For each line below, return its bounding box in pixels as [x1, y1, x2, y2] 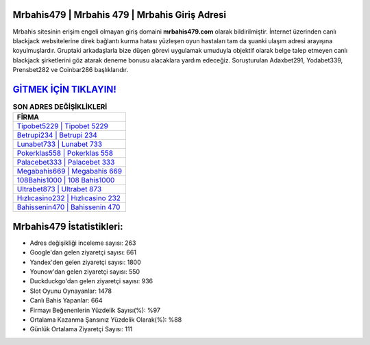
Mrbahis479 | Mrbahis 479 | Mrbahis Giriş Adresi [12, 9, 226, 21]
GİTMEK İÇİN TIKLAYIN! [12, 83, 116, 95]
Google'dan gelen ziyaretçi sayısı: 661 [29, 248, 137, 257]
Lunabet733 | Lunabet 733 [16, 139, 103, 149]
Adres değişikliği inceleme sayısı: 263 [29, 239, 136, 247]
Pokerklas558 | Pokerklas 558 [16, 148, 113, 158]
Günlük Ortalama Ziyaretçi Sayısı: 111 [29, 325, 133, 333]
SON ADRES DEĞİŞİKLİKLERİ [12, 102, 108, 112]
